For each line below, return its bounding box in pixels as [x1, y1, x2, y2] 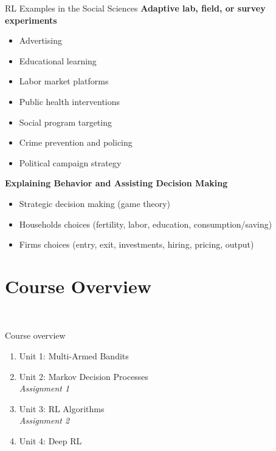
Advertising [19, 34, 62, 47]
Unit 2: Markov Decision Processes [19, 370, 149, 382]
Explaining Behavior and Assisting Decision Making [5, 177, 228, 189]
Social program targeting [19, 115, 112, 128]
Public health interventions [19, 95, 120, 107]
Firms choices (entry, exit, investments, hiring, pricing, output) [19, 238, 254, 251]
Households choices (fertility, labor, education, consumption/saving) [19, 217, 272, 230]
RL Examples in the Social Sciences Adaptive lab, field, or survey [5, 2, 266, 14]
